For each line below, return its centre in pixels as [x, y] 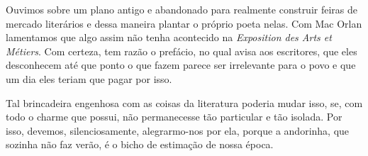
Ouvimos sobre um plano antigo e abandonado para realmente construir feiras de [182, 9]
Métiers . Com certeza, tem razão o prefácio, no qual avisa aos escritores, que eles [182, 51]
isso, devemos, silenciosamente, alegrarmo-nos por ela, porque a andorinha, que [178, 130]
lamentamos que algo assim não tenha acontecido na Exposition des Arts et [169, 37]
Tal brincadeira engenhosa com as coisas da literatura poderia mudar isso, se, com [184, 102]
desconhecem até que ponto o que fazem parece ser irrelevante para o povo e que [181, 65]
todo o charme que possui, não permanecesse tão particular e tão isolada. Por [174, 117]
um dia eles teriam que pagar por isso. [89, 78]
